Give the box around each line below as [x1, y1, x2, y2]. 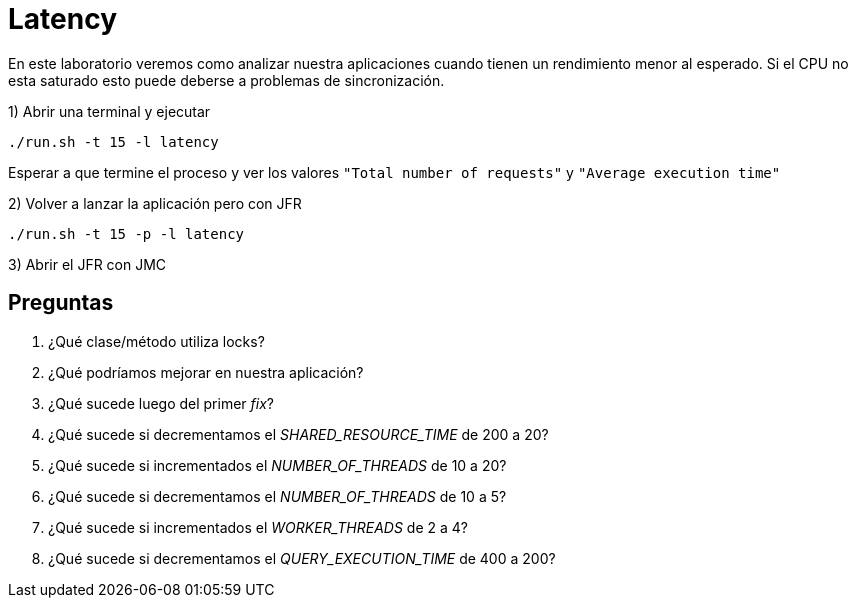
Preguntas [8, 290, 114, 316]
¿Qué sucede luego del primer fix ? [48, 394, 274, 412]
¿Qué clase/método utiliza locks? [48, 332, 265, 350]
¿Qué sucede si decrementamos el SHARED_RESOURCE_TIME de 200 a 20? [48, 425, 549, 443]
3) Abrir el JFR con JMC [8, 255, 167, 273]
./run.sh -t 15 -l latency [8, 133, 219, 150]
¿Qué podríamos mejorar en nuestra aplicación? [48, 363, 364, 381]
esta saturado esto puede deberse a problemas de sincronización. [8, 71, 445, 89]
